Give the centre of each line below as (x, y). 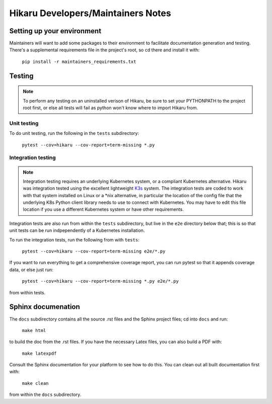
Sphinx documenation (45, 307)
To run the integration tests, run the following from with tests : (74, 239)
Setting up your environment (55, 31)
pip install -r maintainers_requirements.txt (79, 61)
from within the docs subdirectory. (45, 394)
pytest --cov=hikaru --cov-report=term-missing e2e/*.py (94, 251)
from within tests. (27, 292)
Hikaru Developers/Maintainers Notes (90, 13)
